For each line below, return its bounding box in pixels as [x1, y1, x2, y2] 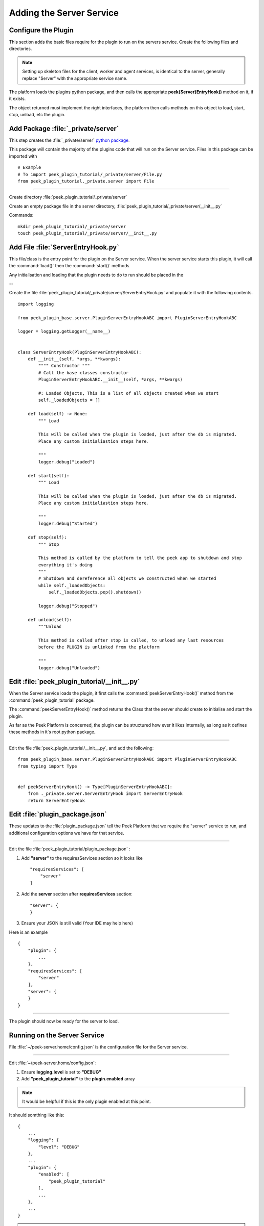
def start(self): [27, 473, 69, 478]
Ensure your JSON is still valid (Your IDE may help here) [21, 920, 133, 926]
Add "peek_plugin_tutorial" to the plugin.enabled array [21, 1076, 135, 1082]
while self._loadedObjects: [38, 583, 106, 588]
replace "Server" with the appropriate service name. [22, 75, 128, 81]
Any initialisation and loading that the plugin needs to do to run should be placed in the [9, 272, 183, 278]
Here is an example [9, 929, 48, 935]
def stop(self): [27, 535, 67, 540]
